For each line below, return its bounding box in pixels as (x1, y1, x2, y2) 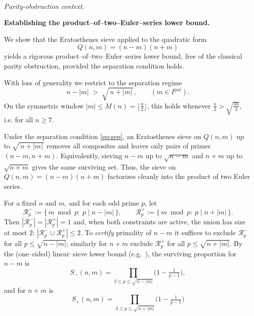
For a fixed (4, 197, 36, 208)
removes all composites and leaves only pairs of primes (46, 140, 211, 151)
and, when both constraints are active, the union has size (73, 216, 246, 227)
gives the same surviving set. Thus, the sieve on (32, 161, 176, 172)
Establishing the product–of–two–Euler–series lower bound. (4, 17, 210, 28)
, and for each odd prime (64, 197, 139, 208)
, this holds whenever (147, 100, 211, 110)
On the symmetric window (4, 100, 84, 110)
